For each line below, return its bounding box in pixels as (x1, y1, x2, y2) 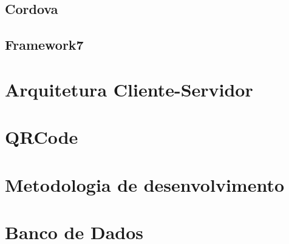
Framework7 (5, 35, 84, 54)
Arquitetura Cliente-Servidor (5, 76, 253, 101)
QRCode (5, 124, 78, 149)
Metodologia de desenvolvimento (5, 172, 285, 197)
